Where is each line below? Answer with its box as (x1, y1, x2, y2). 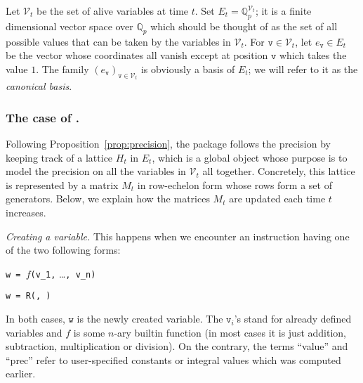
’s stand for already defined (234, 311, 352, 326)
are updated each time (229, 191, 326, 206)
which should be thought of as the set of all (150, 18, 338, 33)
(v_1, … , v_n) (30, 266, 96, 280)
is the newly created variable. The (77, 311, 223, 326)
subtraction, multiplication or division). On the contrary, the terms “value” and (6, 339, 348, 353)
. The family (36, 61, 89, 76)
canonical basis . (6, 79, 72, 93)
